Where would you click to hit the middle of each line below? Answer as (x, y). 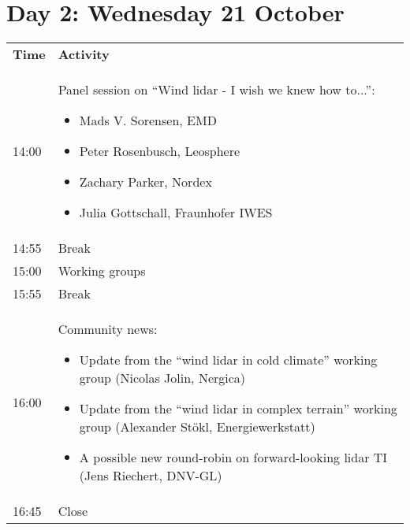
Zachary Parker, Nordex (145, 182)
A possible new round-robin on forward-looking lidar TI (233, 458)
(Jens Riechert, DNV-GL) (151, 476)
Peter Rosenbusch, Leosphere (160, 151)
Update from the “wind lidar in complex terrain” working (238, 409)
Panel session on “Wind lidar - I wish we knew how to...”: (216, 90)
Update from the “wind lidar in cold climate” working (228, 360)
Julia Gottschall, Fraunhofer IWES (176, 213)
